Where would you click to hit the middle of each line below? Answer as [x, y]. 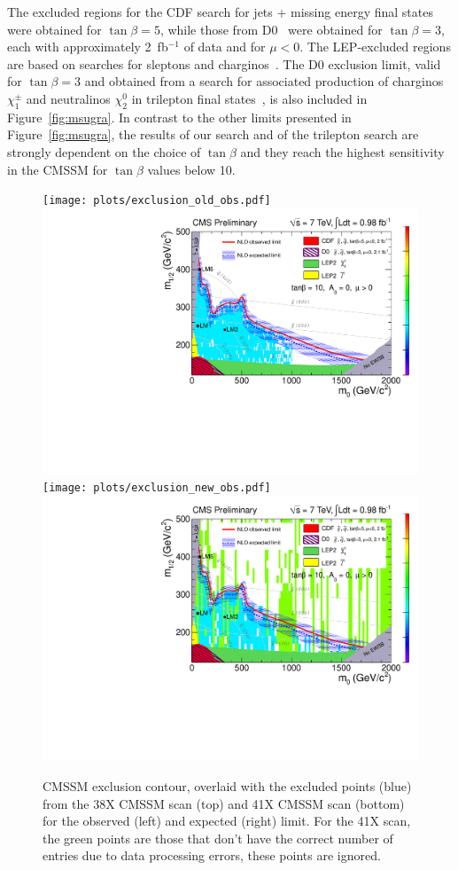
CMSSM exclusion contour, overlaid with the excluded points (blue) [227, 785]
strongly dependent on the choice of [104, 151]
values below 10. [191, 169]
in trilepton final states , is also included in [249, 98]
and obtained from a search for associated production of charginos [264, 81]
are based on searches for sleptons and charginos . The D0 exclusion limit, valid [224, 63]
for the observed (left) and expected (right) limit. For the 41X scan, [227, 821]
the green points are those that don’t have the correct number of [218, 838]
